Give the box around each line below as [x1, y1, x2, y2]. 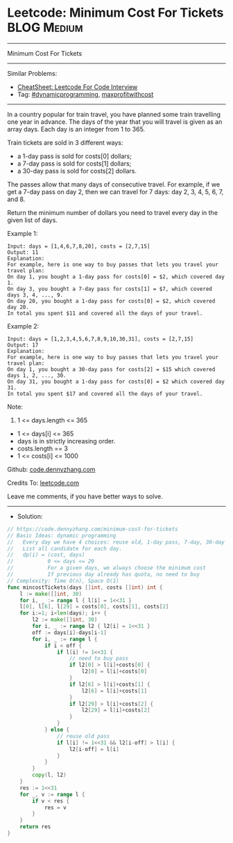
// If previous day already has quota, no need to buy [7, 571, 200, 578]
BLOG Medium [7, 19, 83, 36]
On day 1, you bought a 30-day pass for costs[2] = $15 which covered [7, 365, 216, 373]
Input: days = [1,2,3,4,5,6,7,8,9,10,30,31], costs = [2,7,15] [7, 336, 194, 342]
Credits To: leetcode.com [7, 478, 80, 487]
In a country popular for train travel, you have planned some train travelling [7, 110, 221, 118]
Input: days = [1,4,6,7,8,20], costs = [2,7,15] [7, 242, 150, 250]
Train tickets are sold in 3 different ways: [7, 138, 123, 147]
